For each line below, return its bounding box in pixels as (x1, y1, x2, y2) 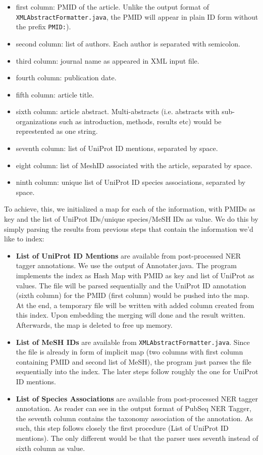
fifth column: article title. (16, 89, 94, 99)
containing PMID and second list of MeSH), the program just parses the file (16, 356, 251, 367)
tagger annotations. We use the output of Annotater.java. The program (16, 260, 237, 271)
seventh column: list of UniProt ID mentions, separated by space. (16, 143, 218, 154)
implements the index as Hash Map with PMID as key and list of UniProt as (16, 270, 254, 280)
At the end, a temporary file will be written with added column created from (16, 299, 254, 310)
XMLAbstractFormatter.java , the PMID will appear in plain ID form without (16, 11, 258, 22)
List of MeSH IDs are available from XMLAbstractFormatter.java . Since (16, 336, 250, 347)
